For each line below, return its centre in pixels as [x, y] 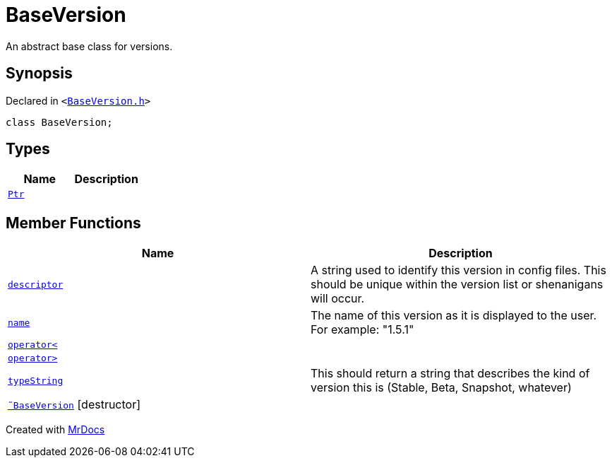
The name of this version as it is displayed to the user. [454, 316]
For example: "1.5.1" [362, 330]
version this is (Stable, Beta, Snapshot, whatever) [441, 388]
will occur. [338, 299]
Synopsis [39, 74]
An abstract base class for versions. [89, 46]
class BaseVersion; [59, 122]
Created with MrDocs [55, 430]
